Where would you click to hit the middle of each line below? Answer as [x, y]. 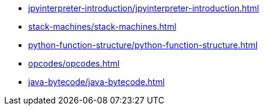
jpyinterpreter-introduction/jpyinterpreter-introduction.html [144, 8]
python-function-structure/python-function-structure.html [143, 45]
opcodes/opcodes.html [74, 63]
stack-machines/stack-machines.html [102, 26]
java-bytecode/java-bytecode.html [97, 82]
